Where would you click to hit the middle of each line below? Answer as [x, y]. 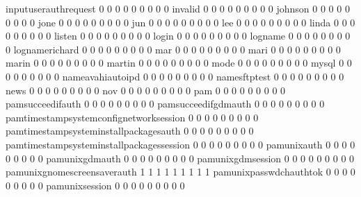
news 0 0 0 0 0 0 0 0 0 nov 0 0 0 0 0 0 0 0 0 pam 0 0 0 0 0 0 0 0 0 [146, 90]
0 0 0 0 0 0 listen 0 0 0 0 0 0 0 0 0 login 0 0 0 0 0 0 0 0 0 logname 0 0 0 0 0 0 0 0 [178, 36]
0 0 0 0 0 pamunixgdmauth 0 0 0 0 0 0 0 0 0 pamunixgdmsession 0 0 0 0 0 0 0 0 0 [180, 158]
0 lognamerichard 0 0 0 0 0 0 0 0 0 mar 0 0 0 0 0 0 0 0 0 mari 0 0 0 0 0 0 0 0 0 [173, 49]
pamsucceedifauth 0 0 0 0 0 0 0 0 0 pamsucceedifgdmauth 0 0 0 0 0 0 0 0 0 [165, 104]
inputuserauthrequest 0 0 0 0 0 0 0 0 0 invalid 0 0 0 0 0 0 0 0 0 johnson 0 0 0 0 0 [178, 8]
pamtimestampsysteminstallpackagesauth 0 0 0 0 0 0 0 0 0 [130, 131]
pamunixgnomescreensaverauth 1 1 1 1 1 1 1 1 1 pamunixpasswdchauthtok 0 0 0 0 [180, 172]
